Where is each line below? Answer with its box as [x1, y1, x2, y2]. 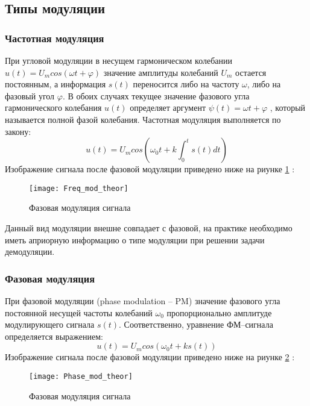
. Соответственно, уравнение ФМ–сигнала [119, 318, 273, 331]
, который [270, 101, 306, 114]
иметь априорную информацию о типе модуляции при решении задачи [5, 233, 265, 246]
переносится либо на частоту [133, 78, 239, 90]
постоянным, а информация [5, 78, 106, 90]
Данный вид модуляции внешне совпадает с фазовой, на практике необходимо [5, 222, 293, 234]
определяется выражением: [5, 329, 103, 342]
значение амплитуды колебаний [103, 66, 218, 78]
